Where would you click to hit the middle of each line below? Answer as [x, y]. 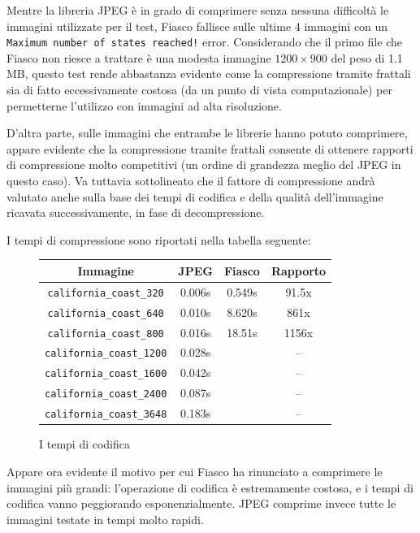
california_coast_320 [106, 293]
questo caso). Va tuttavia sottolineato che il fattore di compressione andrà [191, 180]
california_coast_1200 [106, 354]
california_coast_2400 [106, 394]
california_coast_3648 [106, 415]
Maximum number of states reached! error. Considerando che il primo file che [204, 42]
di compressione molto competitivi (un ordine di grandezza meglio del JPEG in [204, 165]
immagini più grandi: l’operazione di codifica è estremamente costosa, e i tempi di [210, 487]
